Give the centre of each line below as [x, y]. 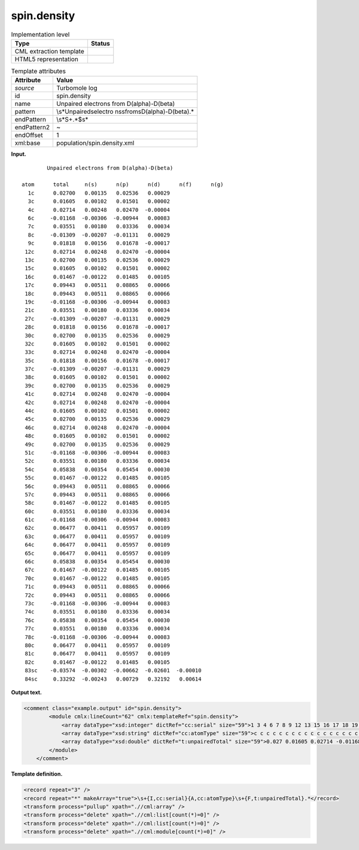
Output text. [26, 692]
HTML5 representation [47, 59]
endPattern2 [32, 127]
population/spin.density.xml [95, 143]
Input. [19, 154]
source [25, 88]
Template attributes [38, 71]
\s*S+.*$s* [72, 120]
